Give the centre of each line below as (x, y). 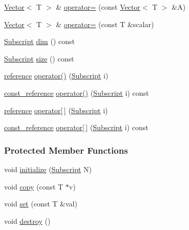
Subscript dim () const (39, 41)
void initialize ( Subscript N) (48, 169)
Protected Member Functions (66, 150)
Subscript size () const (39, 58)
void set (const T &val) (41, 204)
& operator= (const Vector (98, 7)
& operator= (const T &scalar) (105, 24)
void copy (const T (34, 186)
